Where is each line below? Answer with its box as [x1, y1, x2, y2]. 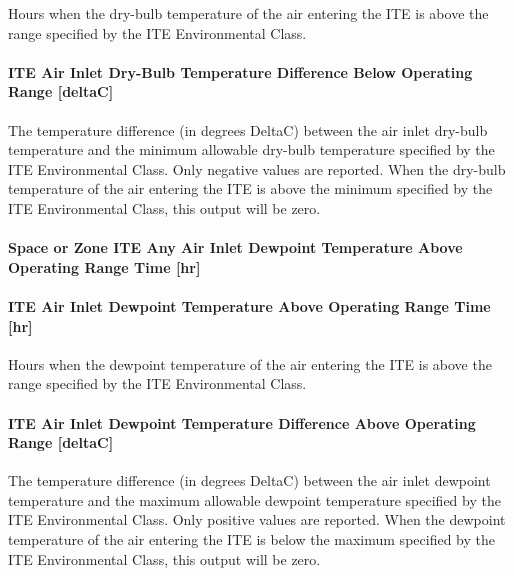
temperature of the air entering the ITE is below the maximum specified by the [8, 529, 495, 550]
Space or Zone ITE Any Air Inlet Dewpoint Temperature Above [8, 237, 463, 258]
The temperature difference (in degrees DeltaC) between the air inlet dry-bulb [8, 119, 488, 140]
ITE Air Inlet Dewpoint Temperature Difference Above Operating [8, 412, 476, 433]
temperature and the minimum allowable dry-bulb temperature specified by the [8, 139, 495, 160]
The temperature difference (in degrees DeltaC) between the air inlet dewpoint [8, 470, 491, 491]
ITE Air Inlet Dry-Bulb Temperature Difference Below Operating [8, 61, 473, 82]
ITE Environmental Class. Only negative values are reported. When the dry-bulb [8, 158, 506, 179]
